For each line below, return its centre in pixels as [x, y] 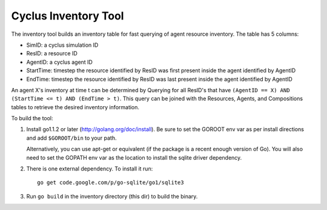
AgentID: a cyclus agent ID [60, 62]
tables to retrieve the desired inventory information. [75, 107]
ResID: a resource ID [52, 53]
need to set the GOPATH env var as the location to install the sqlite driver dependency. [134, 157]
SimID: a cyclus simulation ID [62, 45]
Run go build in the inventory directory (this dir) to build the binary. [112, 196]
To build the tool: [32, 118]
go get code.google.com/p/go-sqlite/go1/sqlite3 [111, 183]
